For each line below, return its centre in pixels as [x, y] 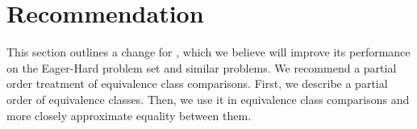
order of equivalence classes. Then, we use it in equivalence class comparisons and [208, 99]
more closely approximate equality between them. [129, 115]
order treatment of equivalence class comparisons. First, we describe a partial [197, 83]
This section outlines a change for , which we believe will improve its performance [208, 52]
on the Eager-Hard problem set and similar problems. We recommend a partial [202, 67]
